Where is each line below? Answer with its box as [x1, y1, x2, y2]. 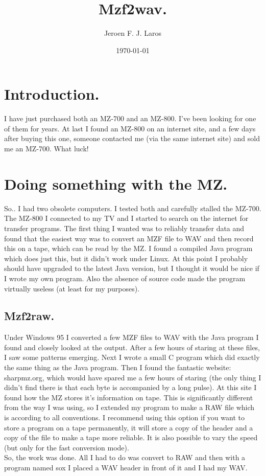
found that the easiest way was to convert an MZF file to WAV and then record [4, 233, 254, 243]
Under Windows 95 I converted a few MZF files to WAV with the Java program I [4, 332, 259, 343]
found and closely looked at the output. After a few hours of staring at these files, [4, 342, 260, 352]
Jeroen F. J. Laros [104, 28, 162, 38]
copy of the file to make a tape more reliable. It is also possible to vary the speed [4, 432, 258, 443]
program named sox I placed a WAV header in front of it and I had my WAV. [4, 462, 248, 473]
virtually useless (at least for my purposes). [4, 283, 140, 293]
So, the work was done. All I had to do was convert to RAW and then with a [4, 452, 246, 463]
